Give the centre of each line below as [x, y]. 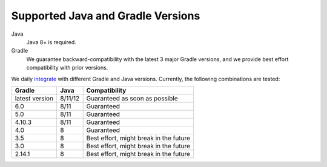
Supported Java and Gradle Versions [106, 16]
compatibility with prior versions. [67, 68]
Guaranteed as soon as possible [132, 98]
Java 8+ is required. [51, 42]
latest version [34, 98]
